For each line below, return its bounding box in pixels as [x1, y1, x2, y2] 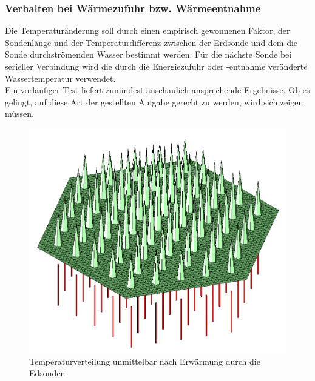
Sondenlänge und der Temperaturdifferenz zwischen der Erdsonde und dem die [5, 36, 298, 48]
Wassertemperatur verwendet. [5, 71, 116, 84]
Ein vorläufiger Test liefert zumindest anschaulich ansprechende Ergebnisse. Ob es [5, 84, 310, 96]
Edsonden [29, 366, 66, 379]
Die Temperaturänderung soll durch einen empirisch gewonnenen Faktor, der [5, 24, 290, 37]
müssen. [5, 107, 34, 120]
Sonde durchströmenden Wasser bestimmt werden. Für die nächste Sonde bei [5, 48, 292, 61]
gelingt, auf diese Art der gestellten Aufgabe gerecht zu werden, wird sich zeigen [5, 95, 303, 108]
